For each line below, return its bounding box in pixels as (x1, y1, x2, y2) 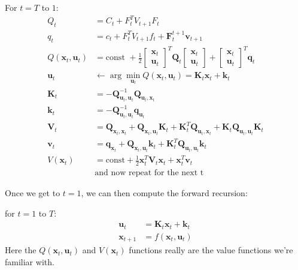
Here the (5, 244, 37, 256)
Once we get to (5, 187, 60, 199)
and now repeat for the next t (95, 169, 204, 178)
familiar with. (5, 256, 54, 268)
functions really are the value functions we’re (129, 244, 293, 256)
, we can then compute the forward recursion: (81, 187, 248, 199)
